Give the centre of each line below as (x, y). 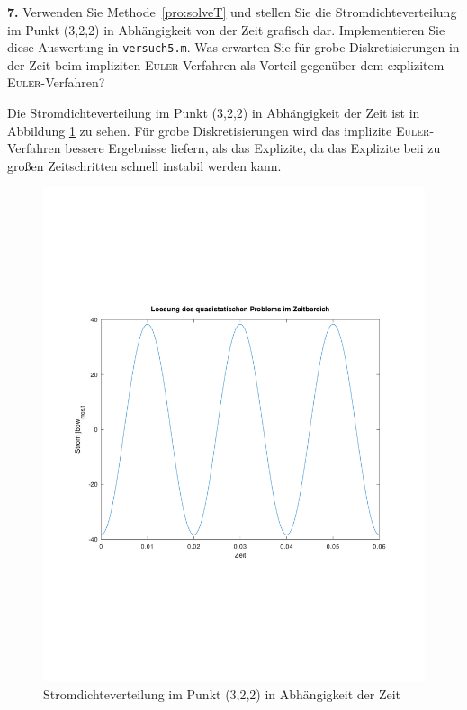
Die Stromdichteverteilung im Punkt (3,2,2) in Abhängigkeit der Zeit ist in (214, 113)
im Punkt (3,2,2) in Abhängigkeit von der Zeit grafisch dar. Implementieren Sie (226, 29)
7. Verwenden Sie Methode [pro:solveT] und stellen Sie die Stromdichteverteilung (232, 12)
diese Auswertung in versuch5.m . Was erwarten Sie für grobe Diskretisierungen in (233, 47)
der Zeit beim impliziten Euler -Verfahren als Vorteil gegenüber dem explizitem (226, 64)
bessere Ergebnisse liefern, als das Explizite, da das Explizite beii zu (253, 148)
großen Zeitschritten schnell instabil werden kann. (144, 165)
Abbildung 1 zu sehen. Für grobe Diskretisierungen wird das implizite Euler (219, 130)
